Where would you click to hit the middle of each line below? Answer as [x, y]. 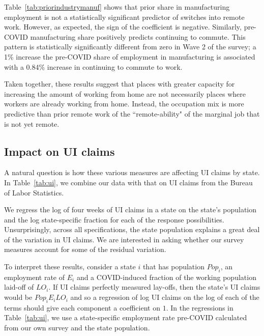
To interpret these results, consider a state [70, 267]
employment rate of [35, 277]
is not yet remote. [32, 123]
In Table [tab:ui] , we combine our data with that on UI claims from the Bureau [128, 182]
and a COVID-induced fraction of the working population [166, 277]
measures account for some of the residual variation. [85, 249]
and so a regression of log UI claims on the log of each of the [165, 297]
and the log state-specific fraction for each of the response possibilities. [114, 219]
